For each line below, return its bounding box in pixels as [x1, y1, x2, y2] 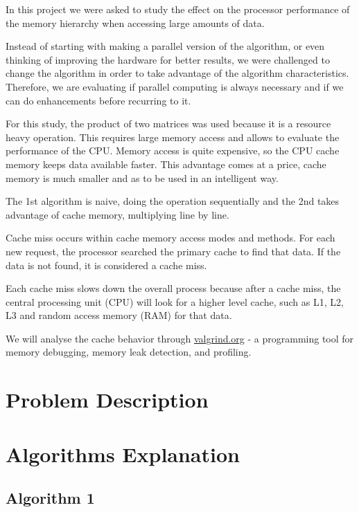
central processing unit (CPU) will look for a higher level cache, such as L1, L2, [6, 294, 344, 309]
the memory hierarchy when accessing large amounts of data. [6, 15, 265, 30]
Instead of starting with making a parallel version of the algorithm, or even [6, 39, 325, 53]
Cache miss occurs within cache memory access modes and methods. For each [6, 230, 335, 245]
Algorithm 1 [6, 487, 95, 509]
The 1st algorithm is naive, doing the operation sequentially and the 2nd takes [6, 194, 340, 208]
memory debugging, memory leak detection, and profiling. [6, 345, 252, 359]
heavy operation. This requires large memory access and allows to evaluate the [6, 129, 340, 144]
